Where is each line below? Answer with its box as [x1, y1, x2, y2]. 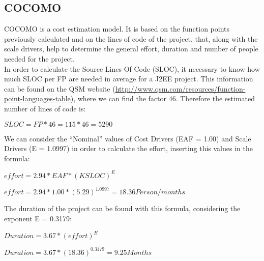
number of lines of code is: [4, 103, 86, 113]
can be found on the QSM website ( [4, 83, 115, 94]
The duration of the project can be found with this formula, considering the [4, 203, 241, 214]
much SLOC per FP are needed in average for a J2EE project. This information [4, 73, 253, 84]
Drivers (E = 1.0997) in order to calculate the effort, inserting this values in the [4, 143, 253, 154]
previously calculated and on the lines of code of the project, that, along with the [4, 33, 258, 44]
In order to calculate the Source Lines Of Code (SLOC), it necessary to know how [4, 63, 260, 74]
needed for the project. [4, 53, 75, 64]
